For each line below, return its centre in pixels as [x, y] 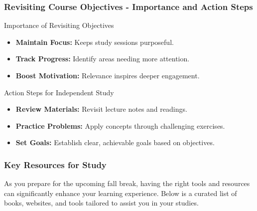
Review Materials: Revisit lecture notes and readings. [101, 109]
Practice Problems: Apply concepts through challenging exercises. [120, 125]
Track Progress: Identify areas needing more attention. [103, 59]
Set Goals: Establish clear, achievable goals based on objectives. [115, 142]
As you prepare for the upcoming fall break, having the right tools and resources [127, 183]
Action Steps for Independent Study [59, 92]
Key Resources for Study [55, 164]
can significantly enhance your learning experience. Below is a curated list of [121, 193]
